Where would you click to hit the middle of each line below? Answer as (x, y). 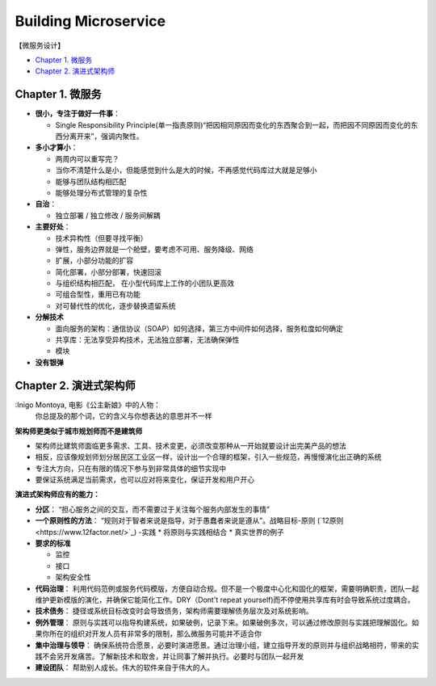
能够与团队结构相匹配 (91, 181)
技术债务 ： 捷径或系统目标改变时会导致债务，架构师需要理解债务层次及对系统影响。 (174, 611)
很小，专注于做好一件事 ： (78, 114)
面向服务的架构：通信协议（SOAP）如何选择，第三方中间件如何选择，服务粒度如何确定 (199, 328)
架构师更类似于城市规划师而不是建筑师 (79, 431)
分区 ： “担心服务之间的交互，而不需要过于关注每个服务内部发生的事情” (153, 509)
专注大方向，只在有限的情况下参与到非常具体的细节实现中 (130, 468)
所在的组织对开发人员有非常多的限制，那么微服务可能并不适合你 (155, 633)
